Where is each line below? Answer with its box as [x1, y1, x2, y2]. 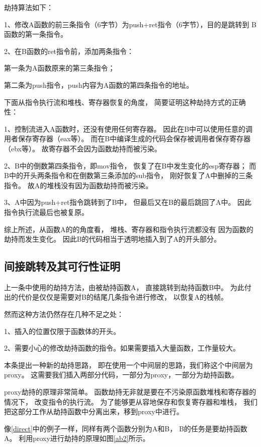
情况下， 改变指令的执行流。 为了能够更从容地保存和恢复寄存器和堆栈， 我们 [4, 396, 257, 407]
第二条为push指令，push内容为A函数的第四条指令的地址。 [4, 79, 194, 90]
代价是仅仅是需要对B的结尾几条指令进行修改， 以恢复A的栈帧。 [18, 292, 228, 302]
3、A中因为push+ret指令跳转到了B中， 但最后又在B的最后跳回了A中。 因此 [4, 197, 252, 207]
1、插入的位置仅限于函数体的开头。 [4, 325, 120, 336]
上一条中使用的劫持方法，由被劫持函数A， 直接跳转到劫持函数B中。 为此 [4, 282, 244, 292]
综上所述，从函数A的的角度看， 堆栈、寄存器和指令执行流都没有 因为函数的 [4, 224, 253, 234]
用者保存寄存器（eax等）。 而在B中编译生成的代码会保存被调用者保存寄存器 [4, 133, 251, 144]
